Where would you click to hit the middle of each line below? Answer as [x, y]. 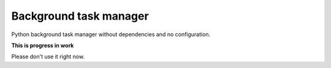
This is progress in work [43, 45]
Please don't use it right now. [48, 57]
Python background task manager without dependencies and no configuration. [111, 34]
